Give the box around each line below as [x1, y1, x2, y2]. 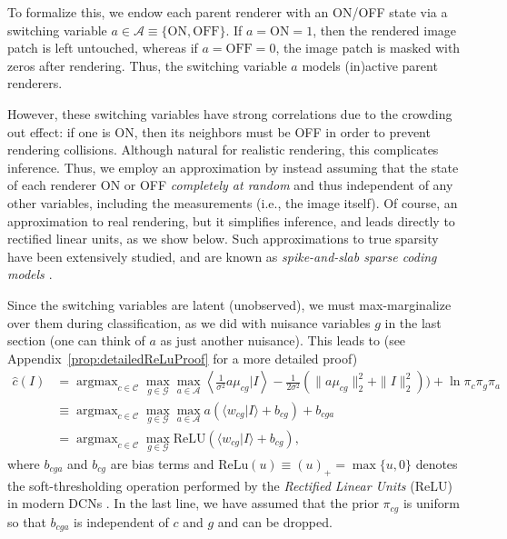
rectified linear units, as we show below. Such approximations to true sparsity [7, 229, 439, 248]
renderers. [7, 74, 63, 93]
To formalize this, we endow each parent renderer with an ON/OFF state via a [7, 3, 448, 21]
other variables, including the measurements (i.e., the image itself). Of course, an [7, 193, 458, 212]
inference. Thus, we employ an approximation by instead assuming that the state [7, 157, 459, 176]
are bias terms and [110, 454, 214, 474]
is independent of [74, 512, 169, 531]
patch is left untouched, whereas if [7, 38, 198, 57]
